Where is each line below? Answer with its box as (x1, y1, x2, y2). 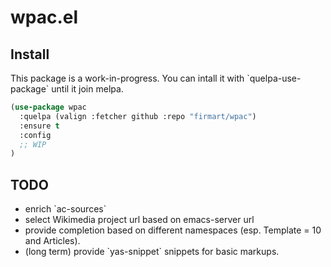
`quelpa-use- (246, 72, 302, 84)
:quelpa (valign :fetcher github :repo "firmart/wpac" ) (19, 111, 257, 121)
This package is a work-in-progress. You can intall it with (10, 72, 245, 84)
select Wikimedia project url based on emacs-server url (24, 214, 255, 226)
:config (19, 130, 52, 140)
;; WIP (19, 139, 47, 150)
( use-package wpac (10, 102, 87, 112)
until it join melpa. (51, 83, 124, 95)
